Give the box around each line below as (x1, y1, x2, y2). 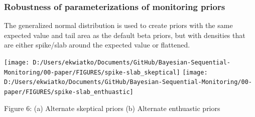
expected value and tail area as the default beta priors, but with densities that (4, 29, 245, 40)
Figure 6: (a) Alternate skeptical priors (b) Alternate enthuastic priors (4, 102, 220, 113)
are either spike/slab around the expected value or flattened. (4, 39, 190, 50)
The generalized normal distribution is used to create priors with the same (4, 20, 233, 30)
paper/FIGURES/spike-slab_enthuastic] (4, 88, 134, 95)
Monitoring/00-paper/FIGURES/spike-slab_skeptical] (4, 68, 180, 76)
